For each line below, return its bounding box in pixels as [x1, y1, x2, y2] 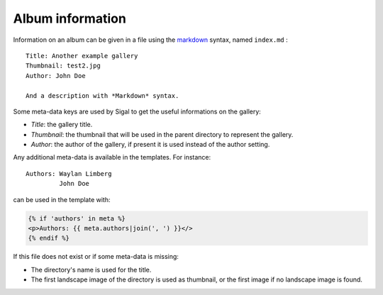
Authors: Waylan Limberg [26, 169, 112, 177]
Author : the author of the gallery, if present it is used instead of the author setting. [30, 140, 270, 149]
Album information [13, 11, 127, 26]
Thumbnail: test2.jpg [26, 62, 101, 70]
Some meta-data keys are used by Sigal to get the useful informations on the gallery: [13, 107, 262, 116]
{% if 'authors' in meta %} [28, 214, 126, 223]
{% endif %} [28, 234, 70, 243]
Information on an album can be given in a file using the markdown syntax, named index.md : [13, 35, 288, 44]
